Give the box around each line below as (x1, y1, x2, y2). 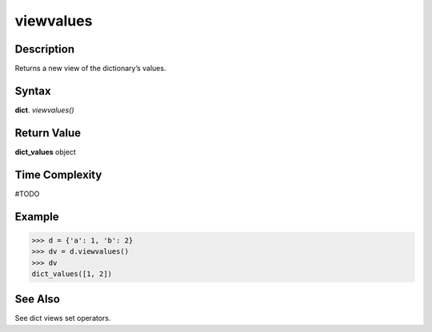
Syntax (14, 84, 51, 97)
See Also (14, 292, 60, 306)
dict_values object (14, 147, 76, 156)
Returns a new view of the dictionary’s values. (14, 64, 166, 73)
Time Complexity (14, 168, 102, 181)
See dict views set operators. (14, 314, 111, 323)
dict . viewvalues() (14, 105, 75, 115)
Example (14, 210, 59, 223)
